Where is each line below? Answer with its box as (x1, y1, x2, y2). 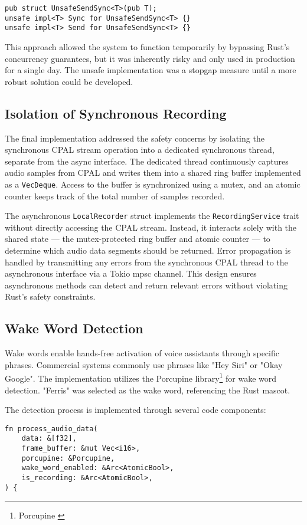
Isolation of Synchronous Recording (5, 104, 227, 122)
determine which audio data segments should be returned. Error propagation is (5, 244, 291, 257)
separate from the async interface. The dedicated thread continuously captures (5, 155, 289, 167)
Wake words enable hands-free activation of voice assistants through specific (5, 347, 279, 359)
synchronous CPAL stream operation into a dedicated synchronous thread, (5, 143, 275, 156)
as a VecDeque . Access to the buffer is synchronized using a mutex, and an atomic (5, 178, 301, 190)
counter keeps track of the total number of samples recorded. (5, 189, 225, 202)
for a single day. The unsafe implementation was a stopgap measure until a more (5, 64, 296, 76)
